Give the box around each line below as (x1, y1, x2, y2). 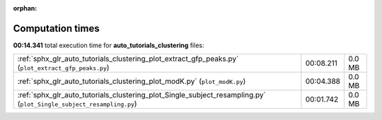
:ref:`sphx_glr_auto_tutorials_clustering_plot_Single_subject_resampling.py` (17, 90, 267, 100)
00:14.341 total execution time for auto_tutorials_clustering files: (13, 41, 204, 49)
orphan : (13, 4, 37, 12)
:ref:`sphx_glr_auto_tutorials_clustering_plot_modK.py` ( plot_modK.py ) (17, 76, 246, 86)
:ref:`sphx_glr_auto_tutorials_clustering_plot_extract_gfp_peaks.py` (17, 54, 239, 64)
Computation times (13, 22, 100, 35)
